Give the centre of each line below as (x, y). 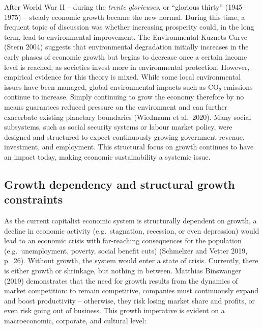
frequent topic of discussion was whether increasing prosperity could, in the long (129, 27)
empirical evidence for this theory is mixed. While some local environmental (123, 77)
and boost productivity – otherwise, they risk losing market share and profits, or (130, 300)
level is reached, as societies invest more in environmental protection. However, (127, 67)
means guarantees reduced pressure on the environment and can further (116, 106)
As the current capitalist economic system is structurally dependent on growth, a (130, 221)
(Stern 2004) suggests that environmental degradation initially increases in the (126, 47)
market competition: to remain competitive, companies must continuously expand (131, 290)
